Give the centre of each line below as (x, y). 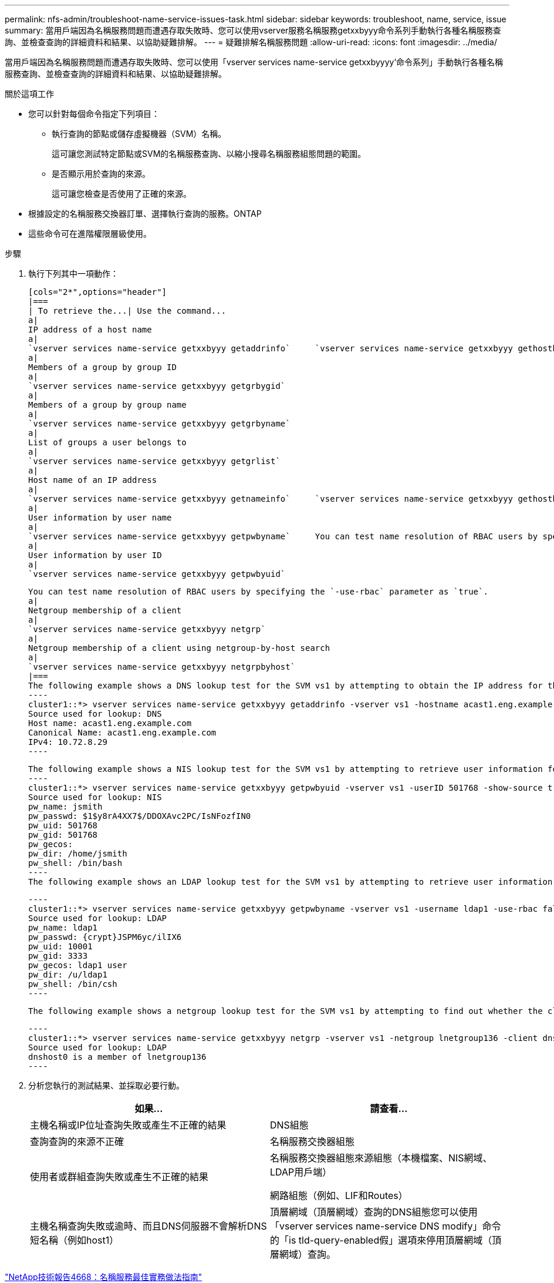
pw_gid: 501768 (63, 835)
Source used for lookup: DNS (95, 714)
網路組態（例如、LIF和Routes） (339, 1195)
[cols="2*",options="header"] (98, 292)
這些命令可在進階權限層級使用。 (90, 234)
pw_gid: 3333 (58, 956)
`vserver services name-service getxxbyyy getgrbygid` (157, 386)
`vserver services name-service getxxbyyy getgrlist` (154, 461)
